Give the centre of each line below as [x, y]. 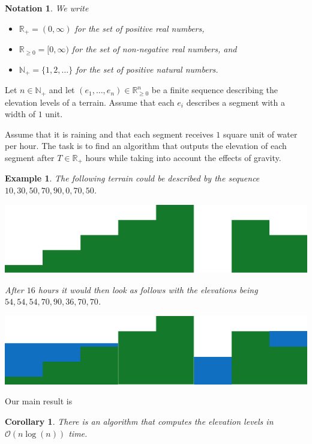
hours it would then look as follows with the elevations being [148, 289]
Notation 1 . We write [47, 8]
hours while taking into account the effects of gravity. [183, 157]
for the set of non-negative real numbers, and [154, 49]
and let [62, 90]
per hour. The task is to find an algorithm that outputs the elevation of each [146, 146]
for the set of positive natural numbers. [147, 69]
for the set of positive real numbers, [139, 28]
